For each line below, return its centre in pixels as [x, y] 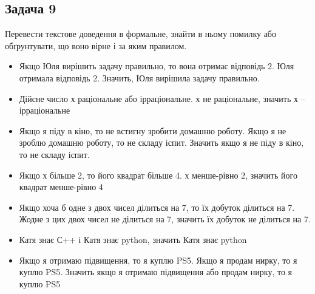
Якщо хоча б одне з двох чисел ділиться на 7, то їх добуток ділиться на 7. [157, 207]
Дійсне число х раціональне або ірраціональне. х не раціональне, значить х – [162, 98]
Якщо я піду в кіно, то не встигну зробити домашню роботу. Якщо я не [153, 130]
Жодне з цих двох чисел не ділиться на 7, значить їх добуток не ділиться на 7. [165, 219]
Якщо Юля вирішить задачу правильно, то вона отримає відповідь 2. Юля [157, 66]
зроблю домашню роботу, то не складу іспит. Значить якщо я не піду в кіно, [161, 142]
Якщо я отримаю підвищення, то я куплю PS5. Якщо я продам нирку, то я [158, 260]
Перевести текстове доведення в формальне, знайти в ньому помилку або [141, 34]
